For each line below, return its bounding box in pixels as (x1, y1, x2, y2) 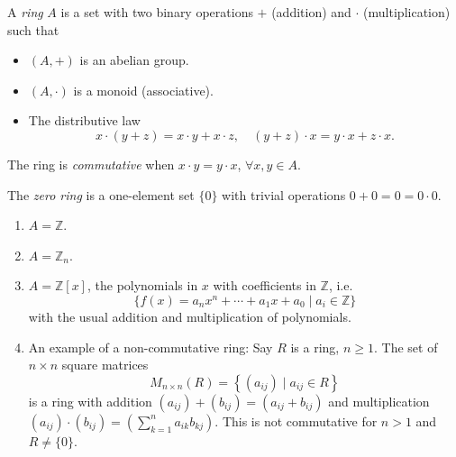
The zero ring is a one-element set (7, 185, 195, 204)
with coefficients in (213, 276, 316, 295)
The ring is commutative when (7, 154, 175, 173)
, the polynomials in (87, 276, 198, 295)
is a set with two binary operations (60, 3, 253, 21)
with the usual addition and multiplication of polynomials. (28, 306, 351, 325)
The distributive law (28, 111, 141, 130)
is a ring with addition (28, 391, 152, 410)
